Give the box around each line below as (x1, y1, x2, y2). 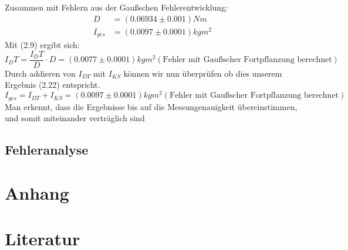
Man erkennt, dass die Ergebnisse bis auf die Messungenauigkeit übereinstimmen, (5, 100, 298, 112)
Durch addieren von (5, 67, 76, 79)
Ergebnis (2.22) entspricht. (5, 78, 100, 91)
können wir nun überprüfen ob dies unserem (123, 67, 282, 79)
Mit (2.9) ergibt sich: (5, 39, 80, 51)
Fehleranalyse (5, 141, 89, 159)
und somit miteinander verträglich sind (5, 112, 145, 124)
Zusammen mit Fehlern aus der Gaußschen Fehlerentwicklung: (5, 1, 228, 13)
